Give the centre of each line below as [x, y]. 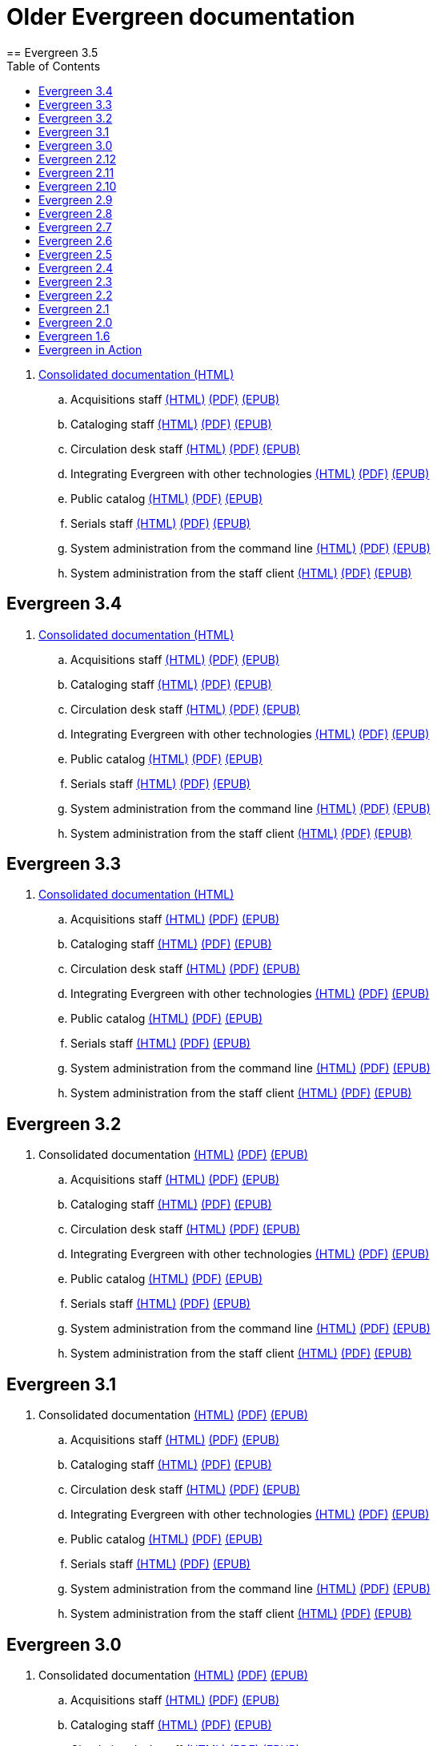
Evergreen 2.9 [76, 199]
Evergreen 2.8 [76, 213]
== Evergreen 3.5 [52, 52]
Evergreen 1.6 [74, 336]
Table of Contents [54, 66]
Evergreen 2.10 [78, 186]
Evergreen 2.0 [76, 322]
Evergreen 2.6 [76, 240]
